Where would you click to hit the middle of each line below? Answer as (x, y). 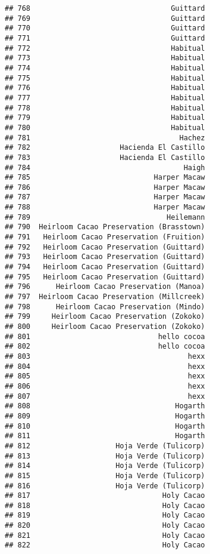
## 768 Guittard (105, 8)
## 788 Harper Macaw (105, 207)
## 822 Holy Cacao (105, 545)
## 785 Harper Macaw (105, 178)
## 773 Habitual (105, 58)
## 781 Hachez (105, 138)
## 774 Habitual (105, 68)
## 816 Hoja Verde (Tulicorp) (105, 486)
